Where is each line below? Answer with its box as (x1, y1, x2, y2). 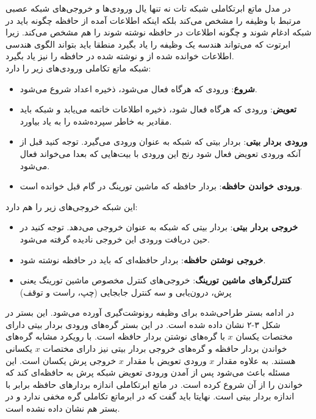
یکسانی (5, 342, 32, 355)
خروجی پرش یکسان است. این (5, 354, 117, 366)
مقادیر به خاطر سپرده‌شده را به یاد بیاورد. (20, 114, 172, 127)
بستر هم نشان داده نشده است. (5, 402, 120, 415)
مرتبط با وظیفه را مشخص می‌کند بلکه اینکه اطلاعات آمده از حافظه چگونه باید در (5, 13, 301, 26)
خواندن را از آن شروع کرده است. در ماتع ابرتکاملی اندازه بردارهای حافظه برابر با (5, 377, 303, 390)
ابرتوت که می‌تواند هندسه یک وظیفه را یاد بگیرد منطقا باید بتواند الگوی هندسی (5, 37, 291, 50)
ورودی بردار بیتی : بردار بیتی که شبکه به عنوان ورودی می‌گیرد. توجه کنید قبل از (20, 135, 307, 148)
